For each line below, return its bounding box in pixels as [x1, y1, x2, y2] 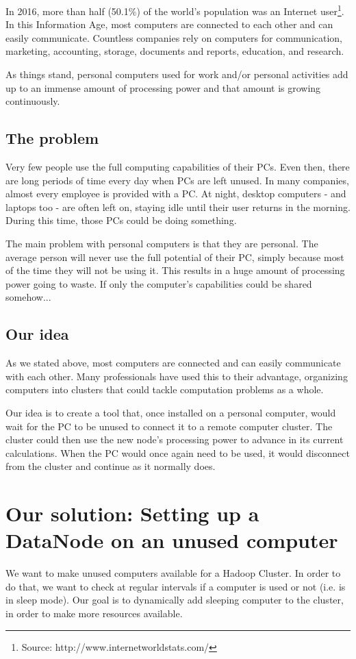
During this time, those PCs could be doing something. [5, 213, 237, 227]
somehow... [5, 290, 51, 304]
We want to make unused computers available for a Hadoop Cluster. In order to [5, 566, 341, 580]
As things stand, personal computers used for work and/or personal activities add [5, 67, 348, 82]
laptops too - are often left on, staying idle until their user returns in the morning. [5, 199, 351, 214]
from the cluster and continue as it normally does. [5, 459, 216, 473]
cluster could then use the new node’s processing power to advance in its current [5, 432, 344, 447]
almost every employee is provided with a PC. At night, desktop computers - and [5, 186, 346, 201]
